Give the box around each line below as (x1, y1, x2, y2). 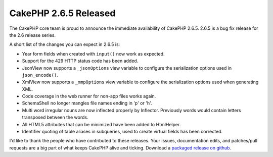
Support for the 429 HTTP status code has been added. (22, 58, 139, 64)
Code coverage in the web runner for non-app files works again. (22, 93, 156, 99)
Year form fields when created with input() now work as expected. (22, 50, 165, 57)
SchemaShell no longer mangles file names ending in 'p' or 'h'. (22, 100, 152, 106)
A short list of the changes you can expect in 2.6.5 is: (9, 41, 120, 47)
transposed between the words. (22, 114, 88, 121)
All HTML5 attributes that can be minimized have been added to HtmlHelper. (22, 121, 181, 127)
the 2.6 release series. (9, 32, 56, 38)
